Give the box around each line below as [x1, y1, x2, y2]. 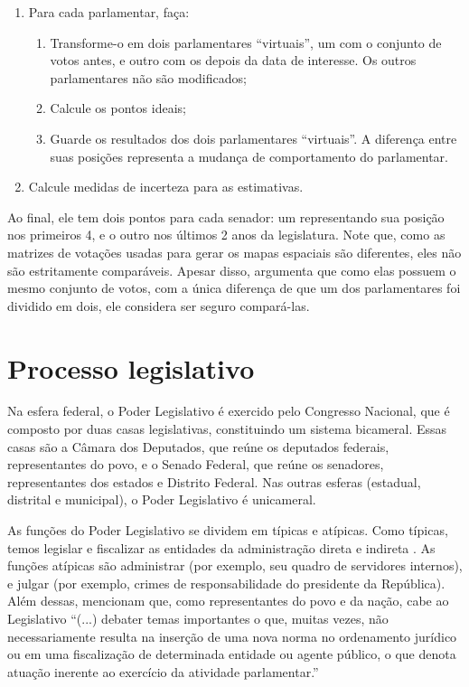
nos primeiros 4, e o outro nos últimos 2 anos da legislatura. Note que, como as [7, 225, 446, 244]
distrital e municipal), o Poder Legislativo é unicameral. [7, 490, 316, 509]
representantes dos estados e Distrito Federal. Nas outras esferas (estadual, [7, 472, 421, 491]
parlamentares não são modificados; [50, 68, 247, 87]
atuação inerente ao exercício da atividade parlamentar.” [7, 662, 319, 681]
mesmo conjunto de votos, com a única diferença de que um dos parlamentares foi [7, 278, 461, 297]
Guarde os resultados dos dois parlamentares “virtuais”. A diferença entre [50, 128, 457, 147]
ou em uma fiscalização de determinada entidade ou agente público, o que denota [7, 645, 456, 663]
